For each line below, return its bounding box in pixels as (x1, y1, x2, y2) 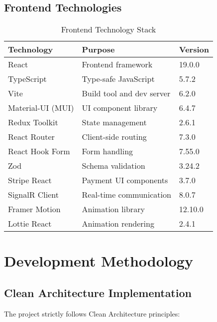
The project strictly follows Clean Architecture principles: (4, 308, 180, 319)
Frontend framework (82, 58, 153, 70)
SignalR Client (8, 189, 59, 201)
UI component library (82, 102, 158, 114)
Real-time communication (82, 189, 171, 201)
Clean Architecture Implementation (4, 285, 192, 300)
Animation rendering (82, 218, 154, 230)
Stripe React (8, 174, 52, 186)
